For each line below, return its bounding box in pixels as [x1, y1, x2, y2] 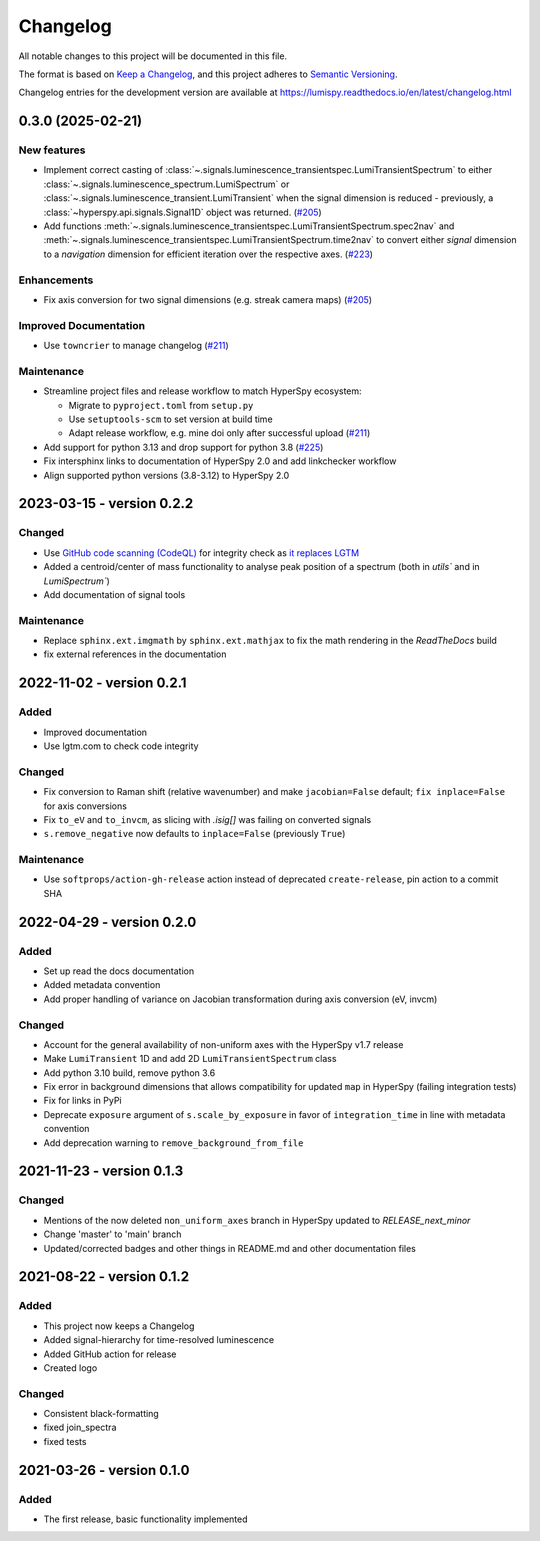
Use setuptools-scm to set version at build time [68, 413, 274, 425]
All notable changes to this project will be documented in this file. [18, 50, 288, 62]
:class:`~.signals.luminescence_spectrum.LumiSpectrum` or [43, 178, 290, 190]
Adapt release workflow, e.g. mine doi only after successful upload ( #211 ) [68, 427, 371, 439]
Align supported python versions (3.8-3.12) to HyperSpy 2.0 [43, 469, 290, 481]
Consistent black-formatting [43, 1408, 159, 1420]
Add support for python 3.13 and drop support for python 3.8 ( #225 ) [43, 441, 324, 453]
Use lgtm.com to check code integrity [43, 740, 199, 752]
